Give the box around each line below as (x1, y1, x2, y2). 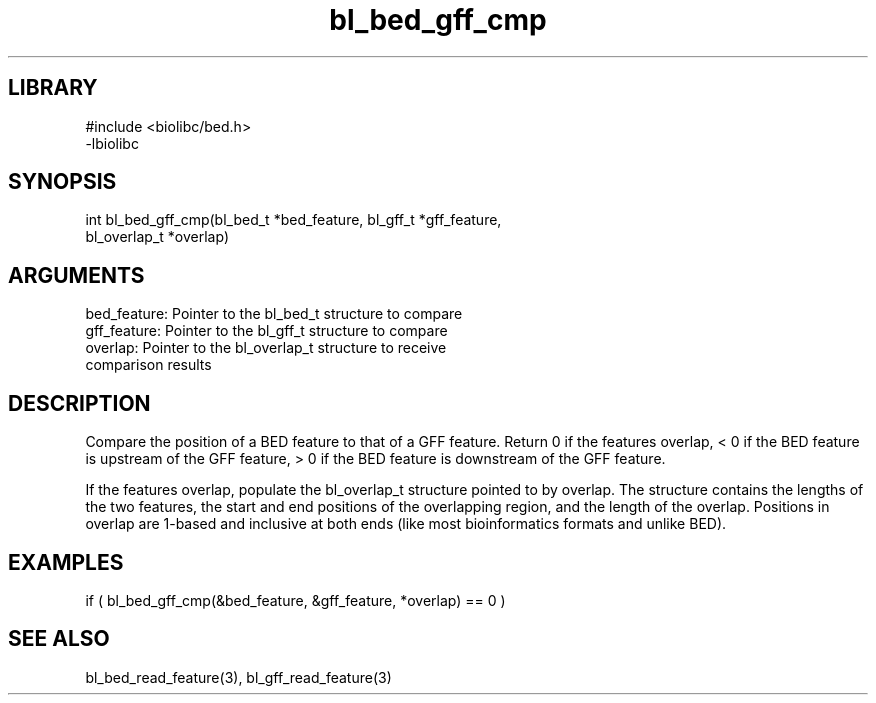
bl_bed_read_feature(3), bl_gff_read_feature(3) (85, 668, 392, 686)
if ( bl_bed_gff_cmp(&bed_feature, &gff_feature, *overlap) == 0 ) (85, 591, 506, 609)
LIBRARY (8, 75, 98, 101)
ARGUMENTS (8, 262, 145, 288)
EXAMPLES (8, 549, 124, 575)
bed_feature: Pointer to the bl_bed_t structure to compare (85, 305, 463, 323)
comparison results (85, 356, 212, 374)
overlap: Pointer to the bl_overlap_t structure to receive (85, 339, 447, 357)
